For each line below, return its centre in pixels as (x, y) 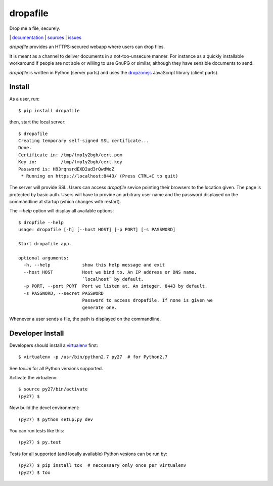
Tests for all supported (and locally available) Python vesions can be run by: (88, 454)
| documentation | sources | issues (45, 37)
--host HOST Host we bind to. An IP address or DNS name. (110, 272)
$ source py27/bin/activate (53, 389)
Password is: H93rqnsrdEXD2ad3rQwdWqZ (66, 169)
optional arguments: (44, 258)
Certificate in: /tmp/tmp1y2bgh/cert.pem (70, 155)
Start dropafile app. (45, 244)
